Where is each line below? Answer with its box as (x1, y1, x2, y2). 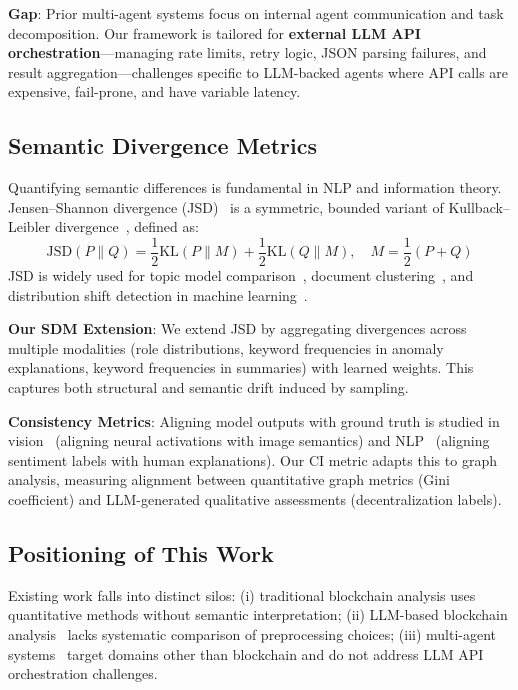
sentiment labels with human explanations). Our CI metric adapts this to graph (8, 449, 497, 470)
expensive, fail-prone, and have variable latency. (8, 81, 301, 102)
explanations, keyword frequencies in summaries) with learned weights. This (8, 357, 474, 378)
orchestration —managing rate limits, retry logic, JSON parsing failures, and (8, 42, 487, 63)
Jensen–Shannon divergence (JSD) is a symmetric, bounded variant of (8, 196, 444, 217)
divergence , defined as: (54, 216, 199, 237)
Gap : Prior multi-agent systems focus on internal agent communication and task (8, 3, 504, 23)
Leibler (8, 216, 51, 237)
